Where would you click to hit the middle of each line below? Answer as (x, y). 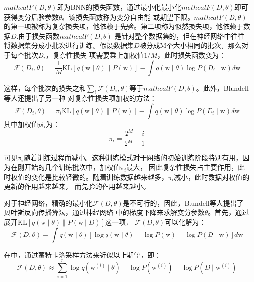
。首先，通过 (228, 212)
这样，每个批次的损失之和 (45, 87)
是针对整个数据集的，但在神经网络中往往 (180, 35)
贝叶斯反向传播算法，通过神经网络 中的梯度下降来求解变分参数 (104, 212)
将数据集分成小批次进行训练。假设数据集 (69, 45)
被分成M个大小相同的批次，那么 (190, 45)
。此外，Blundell (222, 87)
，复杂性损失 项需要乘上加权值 (95, 55)
